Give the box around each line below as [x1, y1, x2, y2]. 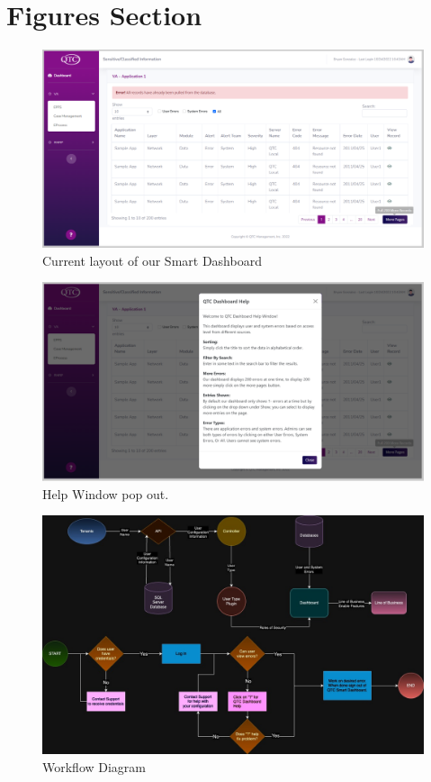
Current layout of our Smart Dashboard [42, 250, 262, 269]
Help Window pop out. [42, 484, 169, 503]
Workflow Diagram [42, 758, 147, 777]
